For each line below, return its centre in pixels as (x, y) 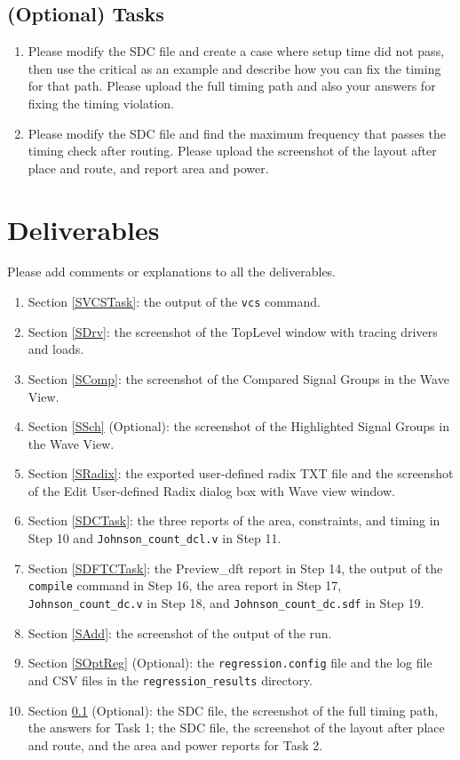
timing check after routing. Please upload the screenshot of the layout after (232, 151)
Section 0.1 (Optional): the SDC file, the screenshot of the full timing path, (233, 710)
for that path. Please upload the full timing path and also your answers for (232, 86)
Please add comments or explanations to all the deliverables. (172, 272)
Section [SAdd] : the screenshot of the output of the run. (180, 632)
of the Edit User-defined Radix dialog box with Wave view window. (211, 490)
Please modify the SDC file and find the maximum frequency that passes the (237, 133)
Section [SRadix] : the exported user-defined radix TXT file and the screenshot (241, 473)
